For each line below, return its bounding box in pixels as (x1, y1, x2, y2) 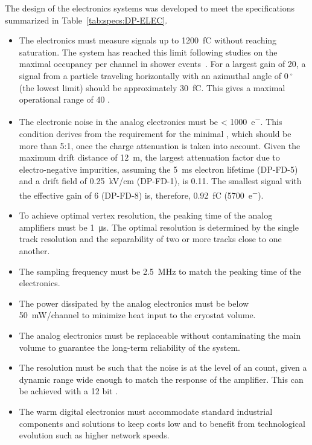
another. (19, 245, 50, 257)
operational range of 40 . (19, 93, 110, 106)
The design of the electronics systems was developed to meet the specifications (5, 2, 295, 14)
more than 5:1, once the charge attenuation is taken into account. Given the (19, 139, 301, 152)
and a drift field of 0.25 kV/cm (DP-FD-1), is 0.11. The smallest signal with (19, 174, 302, 187)
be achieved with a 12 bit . (19, 385, 118, 397)
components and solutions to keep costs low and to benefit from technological (19, 417, 305, 429)
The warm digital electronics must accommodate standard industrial (19, 405, 273, 417)
